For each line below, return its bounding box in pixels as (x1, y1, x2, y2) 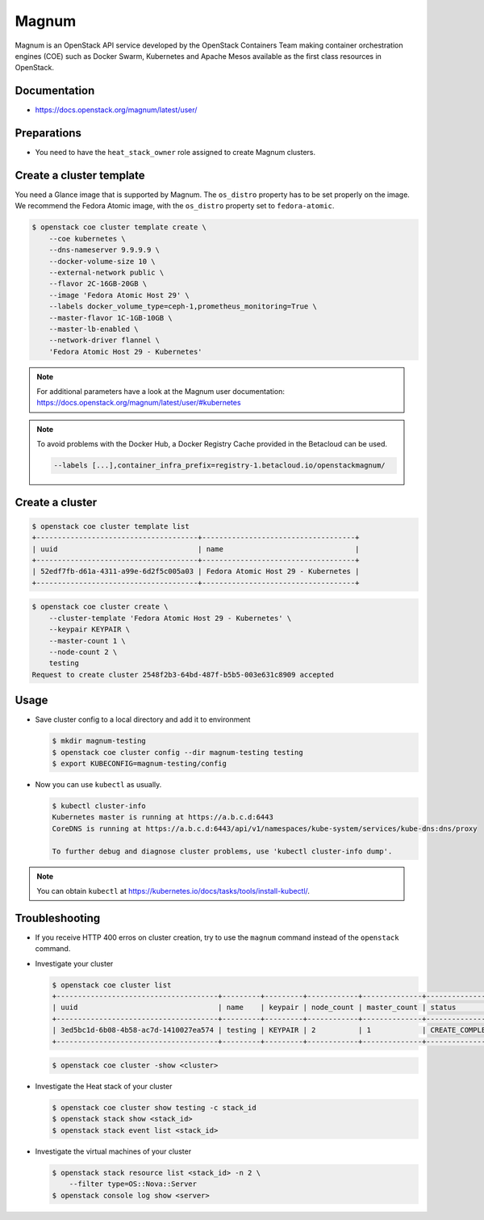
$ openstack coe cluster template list (31, 522, 190, 530)
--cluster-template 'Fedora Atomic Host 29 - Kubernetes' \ (48, 614, 292, 623)
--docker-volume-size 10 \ (48, 257, 156, 266)
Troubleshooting (15, 911, 101, 924)
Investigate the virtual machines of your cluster (35, 1147, 192, 1156)
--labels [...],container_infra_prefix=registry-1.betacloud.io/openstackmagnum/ (53, 461, 386, 470)
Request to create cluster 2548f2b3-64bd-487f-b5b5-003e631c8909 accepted (31, 670, 335, 679)
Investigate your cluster (35, 958, 114, 968)
